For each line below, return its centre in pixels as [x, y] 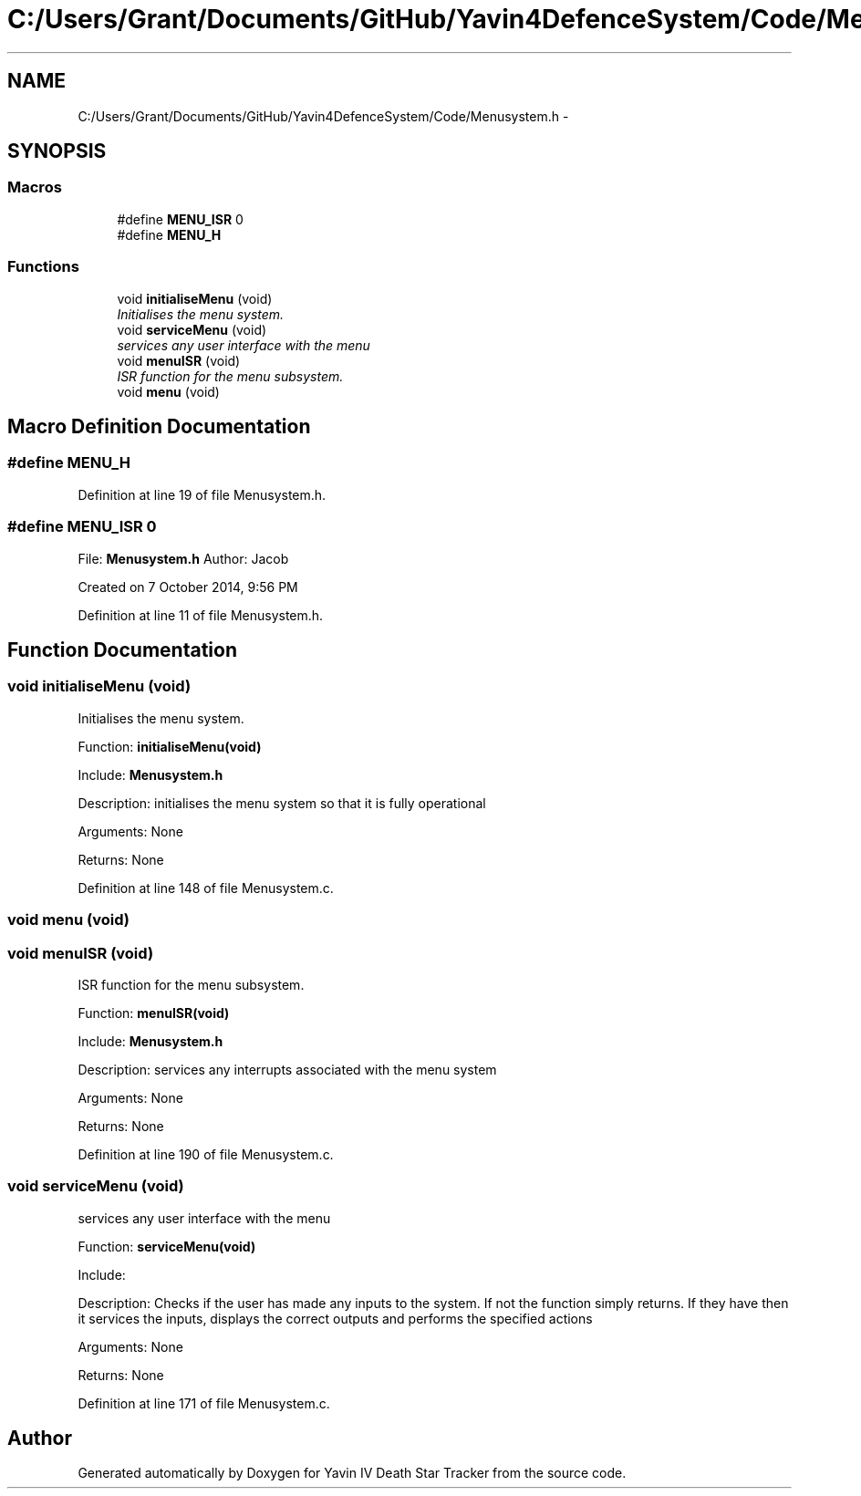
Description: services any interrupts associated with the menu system [287, 1069]
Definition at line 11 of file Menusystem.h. [201, 615]
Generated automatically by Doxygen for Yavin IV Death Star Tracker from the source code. [352, 1473]
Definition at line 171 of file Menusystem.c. [204, 1403]
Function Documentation [122, 649]
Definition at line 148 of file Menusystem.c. [206, 888]
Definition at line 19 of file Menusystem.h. [202, 494]
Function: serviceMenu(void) [167, 1246]
